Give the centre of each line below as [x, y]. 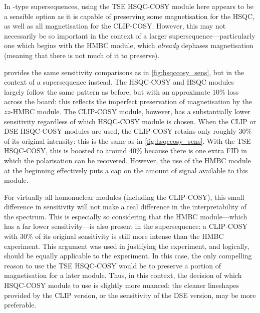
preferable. [20, 305]
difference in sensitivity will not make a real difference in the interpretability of [125, 207]
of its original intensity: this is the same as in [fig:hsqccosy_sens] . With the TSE [127, 140]
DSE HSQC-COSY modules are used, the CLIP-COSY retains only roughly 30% [128, 131]
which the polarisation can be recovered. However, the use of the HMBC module [127, 160]
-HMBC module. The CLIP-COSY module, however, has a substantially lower [131, 111]
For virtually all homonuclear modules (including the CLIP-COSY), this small [124, 197]
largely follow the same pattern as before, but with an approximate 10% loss [121, 91]
